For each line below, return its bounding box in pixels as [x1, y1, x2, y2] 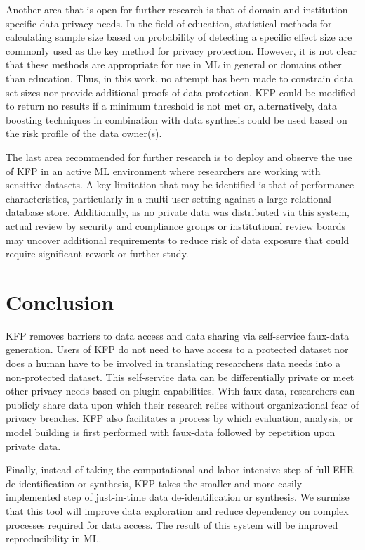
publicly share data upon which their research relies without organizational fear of [6, 397, 359, 411]
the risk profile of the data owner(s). [6, 126, 162, 141]
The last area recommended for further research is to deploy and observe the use [6, 149, 352, 164]
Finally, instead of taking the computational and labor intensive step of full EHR [6, 462, 354, 477]
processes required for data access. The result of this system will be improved [6, 517, 338, 532]
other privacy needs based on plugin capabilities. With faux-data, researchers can [6, 383, 355, 398]
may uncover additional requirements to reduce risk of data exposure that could [6, 232, 350, 247]
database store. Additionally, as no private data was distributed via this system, [6, 205, 350, 219]
